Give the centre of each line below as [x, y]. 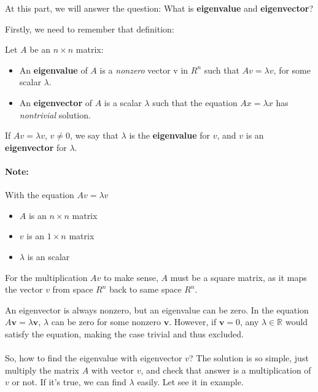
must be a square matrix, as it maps [238, 277]
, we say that [94, 135]
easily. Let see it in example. [190, 382]
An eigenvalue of [53, 70]
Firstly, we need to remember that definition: [90, 29]
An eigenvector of [56, 102]
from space [73, 289]
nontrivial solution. [55, 114]
